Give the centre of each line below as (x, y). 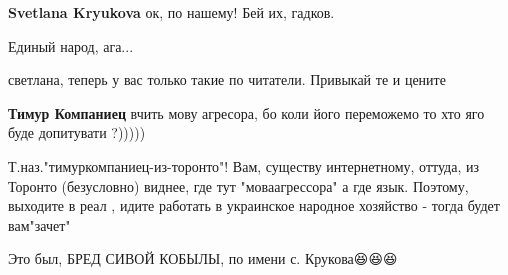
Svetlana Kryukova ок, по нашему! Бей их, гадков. (171, 12)
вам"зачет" (39, 224)
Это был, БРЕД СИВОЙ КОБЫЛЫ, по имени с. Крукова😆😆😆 (203, 258)
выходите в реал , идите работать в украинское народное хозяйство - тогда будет (254, 205)
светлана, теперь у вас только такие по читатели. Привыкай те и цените (227, 79)
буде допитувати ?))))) (77, 132)
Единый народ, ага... (71, 45)
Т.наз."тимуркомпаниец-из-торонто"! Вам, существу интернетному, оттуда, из (243, 165)
